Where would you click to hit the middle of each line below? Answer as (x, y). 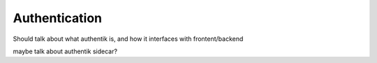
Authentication (58, 18)
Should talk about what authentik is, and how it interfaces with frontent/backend (128, 39)
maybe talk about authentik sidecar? (65, 51)
